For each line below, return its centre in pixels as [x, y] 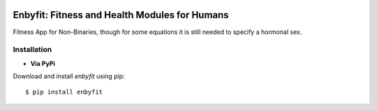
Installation [32, 50]
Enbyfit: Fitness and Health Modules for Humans [121, 15]
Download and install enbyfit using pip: [69, 76]
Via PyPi [43, 63]
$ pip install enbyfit [64, 92]
